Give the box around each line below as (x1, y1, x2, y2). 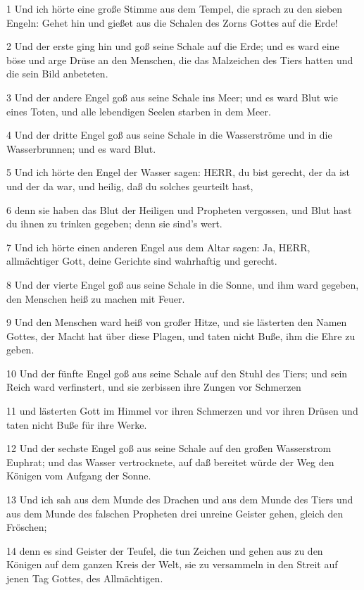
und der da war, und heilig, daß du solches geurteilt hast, (6, 178, 253, 193)
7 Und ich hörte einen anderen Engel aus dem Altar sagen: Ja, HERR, (6, 239, 310, 254)
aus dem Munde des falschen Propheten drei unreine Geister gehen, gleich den (6, 506, 344, 520)
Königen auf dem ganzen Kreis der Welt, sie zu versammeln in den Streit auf (6, 557, 338, 572)
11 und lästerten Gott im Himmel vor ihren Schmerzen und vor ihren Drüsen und (6, 403, 358, 418)
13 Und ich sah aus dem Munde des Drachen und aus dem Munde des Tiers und (6, 492, 353, 507)
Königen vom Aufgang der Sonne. (6, 468, 151, 483)
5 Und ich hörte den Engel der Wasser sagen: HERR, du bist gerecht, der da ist (6, 165, 350, 180)
